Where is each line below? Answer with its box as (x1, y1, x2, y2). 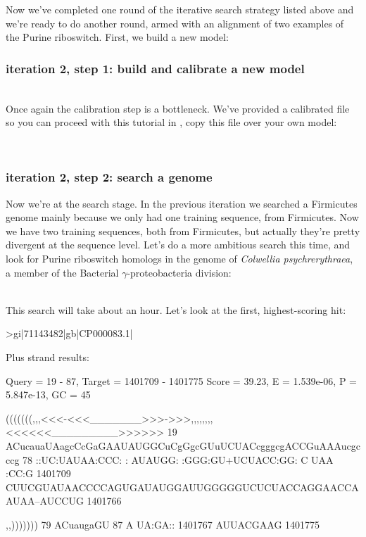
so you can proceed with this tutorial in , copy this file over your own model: (6, 115, 337, 129)
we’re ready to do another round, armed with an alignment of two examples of (6, 15, 344, 30)
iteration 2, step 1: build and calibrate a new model (6, 59, 305, 77)
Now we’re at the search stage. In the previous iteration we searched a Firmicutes (6, 196, 358, 210)
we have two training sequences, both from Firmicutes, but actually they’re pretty (6, 223, 360, 238)
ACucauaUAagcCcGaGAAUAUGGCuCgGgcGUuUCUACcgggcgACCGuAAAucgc (6, 438, 360, 453)
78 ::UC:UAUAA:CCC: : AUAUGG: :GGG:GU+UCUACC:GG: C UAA (23, 452, 334, 467)
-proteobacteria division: (127, 265, 232, 279)
